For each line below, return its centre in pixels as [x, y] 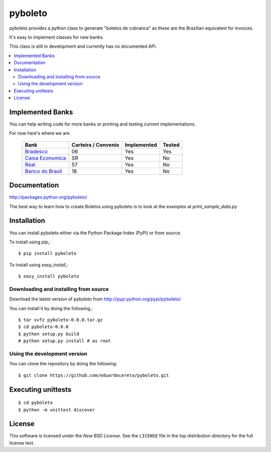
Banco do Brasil [43, 171]
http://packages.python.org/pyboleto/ [48, 197]
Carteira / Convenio [95, 144]
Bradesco [36, 152]
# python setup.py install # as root [65, 341]
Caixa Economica [45, 158]
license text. [22, 443]
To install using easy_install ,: [39, 265]
